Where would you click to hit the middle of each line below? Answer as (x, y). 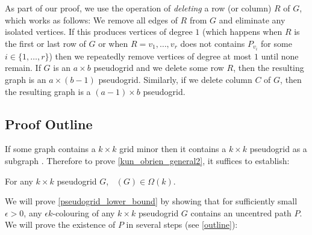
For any (19, 181)
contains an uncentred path (241, 212)
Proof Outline (49, 124)
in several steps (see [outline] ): (182, 224)
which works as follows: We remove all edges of (91, 20)
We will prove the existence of (60, 224)
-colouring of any (84, 212)
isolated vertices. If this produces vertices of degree (99, 32)
